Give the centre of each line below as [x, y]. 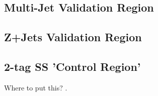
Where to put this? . [36, 87]
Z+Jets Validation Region [73, 37]
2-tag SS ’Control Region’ [72, 66]
